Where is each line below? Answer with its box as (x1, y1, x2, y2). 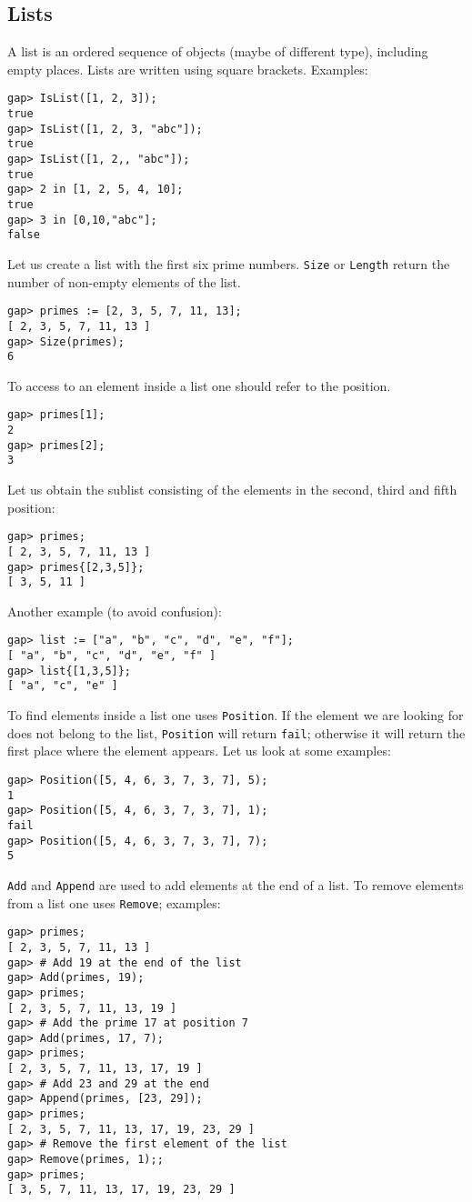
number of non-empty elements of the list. (7, 272, 241, 291)
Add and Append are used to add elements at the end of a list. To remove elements (7, 875, 464, 894)
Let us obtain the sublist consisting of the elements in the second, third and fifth (7, 480, 457, 499)
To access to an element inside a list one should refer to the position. (7, 376, 391, 395)
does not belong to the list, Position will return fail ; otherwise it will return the (7, 723, 466, 742)
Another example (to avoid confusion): (7, 601, 222, 620)
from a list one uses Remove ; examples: (7, 893, 221, 912)
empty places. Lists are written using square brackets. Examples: (7, 59, 368, 78)
